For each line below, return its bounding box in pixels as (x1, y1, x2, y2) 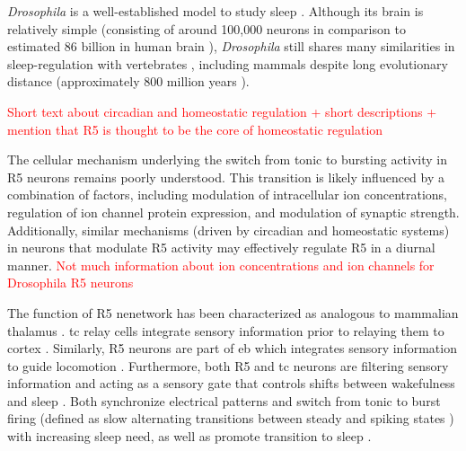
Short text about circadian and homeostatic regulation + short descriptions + (7, 102, 437, 120)
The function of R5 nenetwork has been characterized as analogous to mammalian (7, 303, 459, 322)
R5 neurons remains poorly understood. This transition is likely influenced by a (7, 167, 445, 186)
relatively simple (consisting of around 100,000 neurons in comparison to (7, 19, 406, 38)
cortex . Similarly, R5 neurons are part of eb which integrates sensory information (7, 339, 457, 358)
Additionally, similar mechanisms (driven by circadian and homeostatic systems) (7, 220, 450, 239)
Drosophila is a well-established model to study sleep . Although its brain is (7, 2, 424, 20)
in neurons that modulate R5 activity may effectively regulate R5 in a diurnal (7, 238, 435, 257)
